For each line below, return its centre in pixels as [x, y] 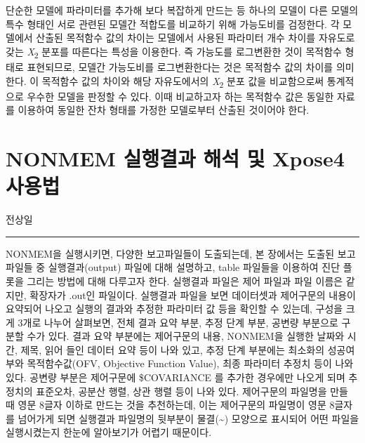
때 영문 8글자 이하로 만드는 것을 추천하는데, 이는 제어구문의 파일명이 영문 [166, 405]
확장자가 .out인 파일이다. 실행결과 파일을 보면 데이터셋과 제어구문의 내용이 [193, 295]
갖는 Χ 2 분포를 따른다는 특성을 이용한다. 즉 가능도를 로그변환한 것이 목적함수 [174, 52]
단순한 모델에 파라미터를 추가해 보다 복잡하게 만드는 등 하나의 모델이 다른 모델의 [182, 10]
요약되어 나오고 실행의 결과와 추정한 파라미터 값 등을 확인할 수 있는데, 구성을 [174, 309]
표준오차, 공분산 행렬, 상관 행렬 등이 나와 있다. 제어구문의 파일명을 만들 [192, 391]
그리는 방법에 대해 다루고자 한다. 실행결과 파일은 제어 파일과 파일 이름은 [185, 280]
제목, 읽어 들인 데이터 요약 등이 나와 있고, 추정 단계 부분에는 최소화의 [173, 349]
